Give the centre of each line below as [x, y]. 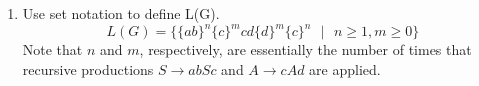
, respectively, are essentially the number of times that [305, 49]
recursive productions [88, 68]
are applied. [345, 68]
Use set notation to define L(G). [121, 13]
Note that [52, 49]
